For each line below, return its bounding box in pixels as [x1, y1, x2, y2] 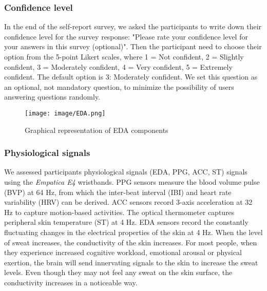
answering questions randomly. [4, 91, 100, 102]
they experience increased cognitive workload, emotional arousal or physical [4, 247, 242, 258]
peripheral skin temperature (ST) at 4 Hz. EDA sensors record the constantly [4, 217, 249, 227]
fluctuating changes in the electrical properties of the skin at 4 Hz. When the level [4, 227, 263, 237]
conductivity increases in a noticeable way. [4, 277, 138, 287]
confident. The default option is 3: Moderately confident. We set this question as [4, 71, 258, 82]
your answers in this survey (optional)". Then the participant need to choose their [4, 41, 262, 52]
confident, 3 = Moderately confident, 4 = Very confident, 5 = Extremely [4, 61, 233, 72]
